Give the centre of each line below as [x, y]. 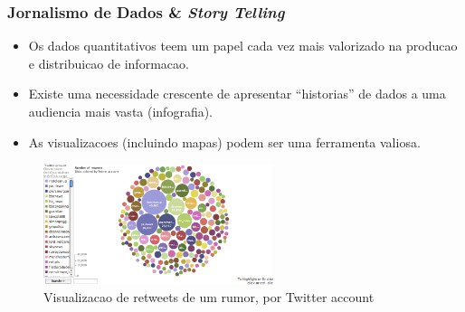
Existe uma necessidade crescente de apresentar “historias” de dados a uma [237, 94]
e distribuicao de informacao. [109, 63]
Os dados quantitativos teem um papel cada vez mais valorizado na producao [243, 46]
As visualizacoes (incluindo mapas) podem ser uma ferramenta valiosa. [224, 142]
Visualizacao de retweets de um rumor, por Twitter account [209, 297]
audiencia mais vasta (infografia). [121, 111]
